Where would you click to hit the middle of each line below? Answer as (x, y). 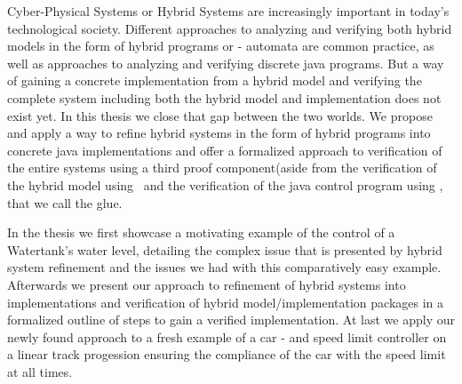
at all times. (40, 371)
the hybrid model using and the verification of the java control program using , (225, 184)
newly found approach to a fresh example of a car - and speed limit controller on (227, 336)
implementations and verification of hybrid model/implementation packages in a (226, 302)
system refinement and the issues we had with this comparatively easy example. (224, 267)
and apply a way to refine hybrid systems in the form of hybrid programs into (219, 133)
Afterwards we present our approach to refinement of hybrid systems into (207, 284)
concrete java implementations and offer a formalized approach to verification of (225, 150)
